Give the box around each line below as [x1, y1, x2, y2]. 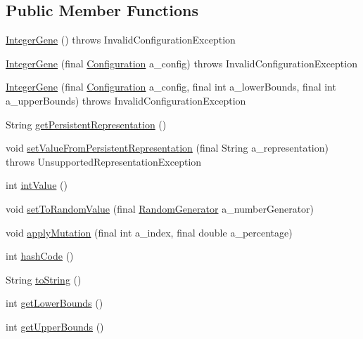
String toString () [6, 272, 82, 286]
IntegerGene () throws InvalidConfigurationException [6, 32, 236, 47]
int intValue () [6, 178, 68, 192]
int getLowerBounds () [6, 295, 103, 310]
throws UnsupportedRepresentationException [6, 154, 202, 168]
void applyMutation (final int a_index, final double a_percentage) [6, 225, 293, 239]
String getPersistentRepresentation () [6, 117, 167, 131]
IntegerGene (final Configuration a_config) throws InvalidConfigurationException [6, 55, 357, 70]
